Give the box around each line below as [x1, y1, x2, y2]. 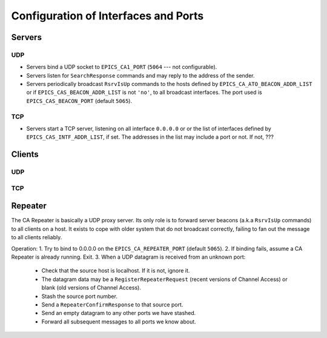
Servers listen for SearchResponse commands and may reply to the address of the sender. [26, 71, 255, 79]
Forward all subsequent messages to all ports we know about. [41, 318, 196, 325]
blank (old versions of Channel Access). [41, 284, 142, 291]
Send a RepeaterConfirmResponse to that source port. [41, 300, 183, 308]
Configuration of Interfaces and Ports [11, 9, 204, 22]
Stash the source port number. [41, 293, 118, 300]
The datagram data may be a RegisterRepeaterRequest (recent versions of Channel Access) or [41, 276, 288, 283]
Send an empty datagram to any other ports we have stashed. [41, 310, 196, 317]
